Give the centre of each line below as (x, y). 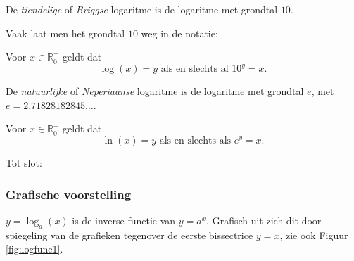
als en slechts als (195, 141)
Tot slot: (24, 163)
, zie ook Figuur (314, 235)
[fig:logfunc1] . (34, 249)
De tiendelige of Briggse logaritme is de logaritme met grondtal (142, 9)
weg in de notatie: (179, 33)
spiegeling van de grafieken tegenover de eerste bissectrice (129, 235)
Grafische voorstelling (69, 194)
